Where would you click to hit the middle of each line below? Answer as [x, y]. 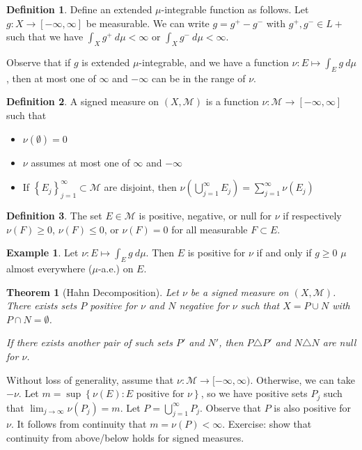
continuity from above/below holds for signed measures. [125, 437]
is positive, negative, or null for [205, 215]
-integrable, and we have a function [214, 62]
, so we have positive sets [254, 393]
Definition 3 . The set [54, 215]
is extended [106, 62]
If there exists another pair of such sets [89, 342]
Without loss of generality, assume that [90, 379]
